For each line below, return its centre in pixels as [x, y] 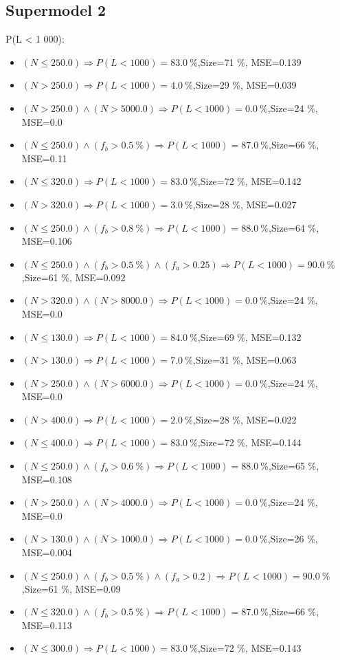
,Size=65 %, [294, 466]
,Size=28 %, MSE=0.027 [245, 204]
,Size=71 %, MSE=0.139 [249, 62]
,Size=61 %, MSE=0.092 [73, 277]
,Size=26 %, [293, 539]
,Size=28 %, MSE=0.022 [245, 419]
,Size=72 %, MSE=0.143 [249, 648]
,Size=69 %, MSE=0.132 [249, 337]
